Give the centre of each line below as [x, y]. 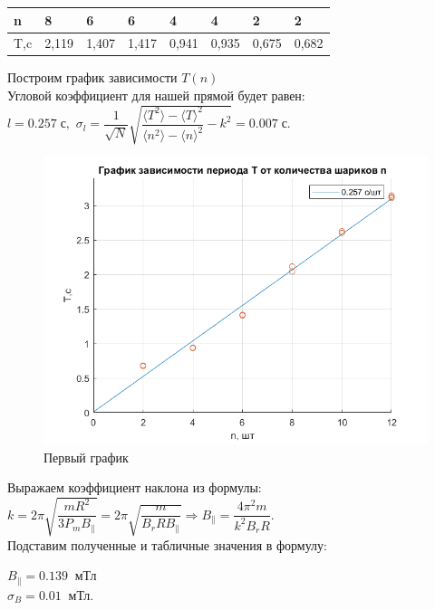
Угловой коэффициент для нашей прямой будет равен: [156, 95]
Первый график [86, 457]
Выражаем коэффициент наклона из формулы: [135, 487]
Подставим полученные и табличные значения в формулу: [167, 544]
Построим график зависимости [92, 77]
